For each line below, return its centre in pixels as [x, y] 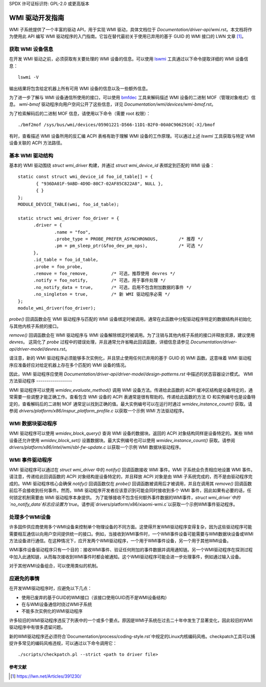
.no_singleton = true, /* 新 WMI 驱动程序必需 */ [102, 294]
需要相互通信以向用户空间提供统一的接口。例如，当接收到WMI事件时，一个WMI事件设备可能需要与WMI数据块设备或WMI [131, 534]
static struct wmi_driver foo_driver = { [68, 218]
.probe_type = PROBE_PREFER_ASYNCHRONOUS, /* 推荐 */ [129, 239]
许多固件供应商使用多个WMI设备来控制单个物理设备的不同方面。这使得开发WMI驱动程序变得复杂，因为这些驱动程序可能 [131, 527]
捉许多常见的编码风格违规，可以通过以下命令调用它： [63, 643]
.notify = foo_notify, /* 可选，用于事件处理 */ [100, 281]
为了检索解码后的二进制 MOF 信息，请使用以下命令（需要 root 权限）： [80, 113]
